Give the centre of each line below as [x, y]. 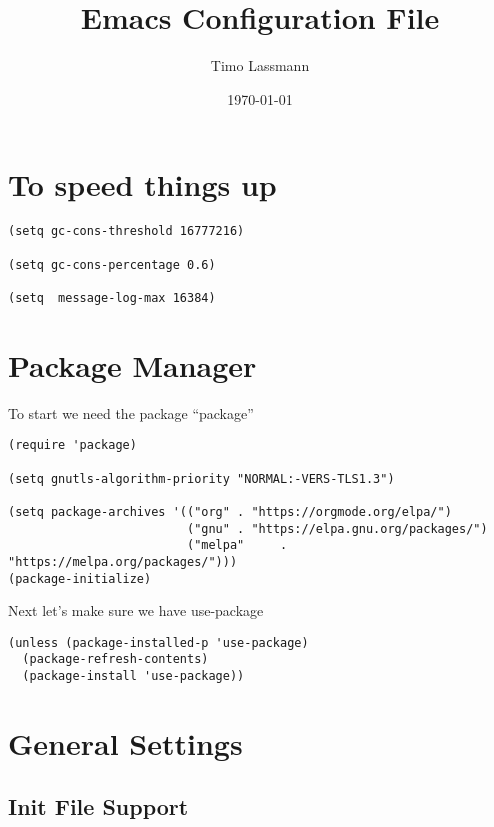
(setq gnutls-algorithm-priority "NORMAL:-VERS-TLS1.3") [201, 478]
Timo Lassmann [260, 65]
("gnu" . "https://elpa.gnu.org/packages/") [337, 528]
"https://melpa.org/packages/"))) [123, 561]
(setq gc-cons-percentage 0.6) [112, 264]
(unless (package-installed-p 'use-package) [158, 642]
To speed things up [142, 184]
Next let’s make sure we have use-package [136, 610]
